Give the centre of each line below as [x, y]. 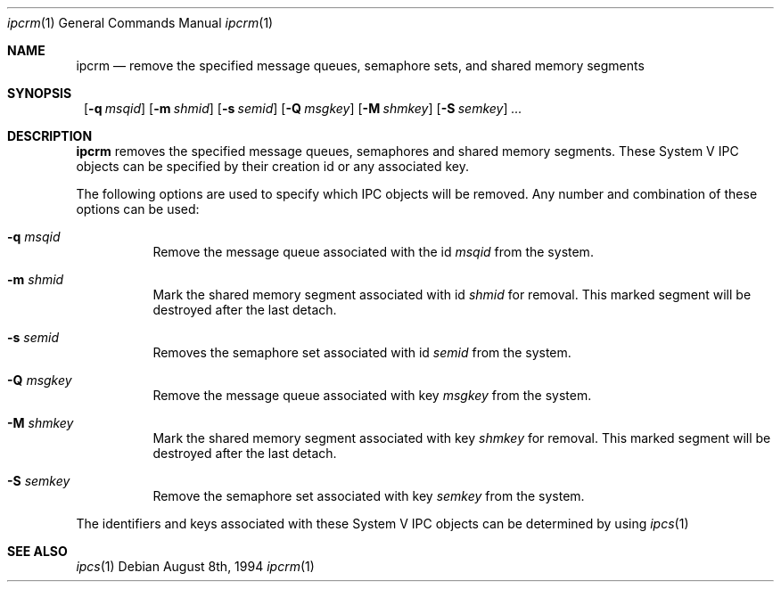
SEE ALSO [37, 551]
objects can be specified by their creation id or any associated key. [272, 166]
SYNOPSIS [40, 93]
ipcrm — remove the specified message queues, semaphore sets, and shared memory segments [360, 65]
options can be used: [138, 209]
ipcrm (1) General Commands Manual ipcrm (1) [140, 23]
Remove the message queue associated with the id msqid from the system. [373, 252]
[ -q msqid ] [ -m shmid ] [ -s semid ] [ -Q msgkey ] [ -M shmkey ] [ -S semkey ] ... [303, 108]
